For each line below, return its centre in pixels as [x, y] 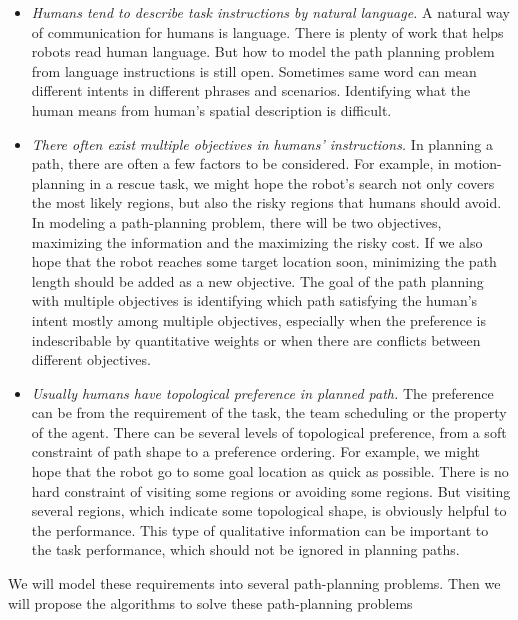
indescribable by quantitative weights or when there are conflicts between [256, 339]
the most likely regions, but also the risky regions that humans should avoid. [266, 202]
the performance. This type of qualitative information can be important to [260, 529]
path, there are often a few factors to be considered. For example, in [240, 163]
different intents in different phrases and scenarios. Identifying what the [251, 90]
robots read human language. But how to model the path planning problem [263, 51]
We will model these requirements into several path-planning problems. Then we [254, 583]
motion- [478, 163]
